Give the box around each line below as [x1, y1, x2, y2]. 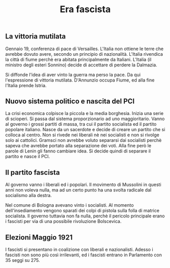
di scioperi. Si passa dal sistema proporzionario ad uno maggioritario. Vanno [5, 116, 165, 122]
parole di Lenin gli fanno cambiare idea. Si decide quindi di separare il [5, 148, 151, 154]
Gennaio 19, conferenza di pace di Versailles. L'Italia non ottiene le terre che [5, 46, 164, 52]
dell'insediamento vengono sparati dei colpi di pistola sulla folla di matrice [5, 208, 160, 214]
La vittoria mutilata [5, 32, 66, 41]
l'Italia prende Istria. [5, 82, 47, 88]
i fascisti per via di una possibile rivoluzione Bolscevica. [5, 218, 122, 224]
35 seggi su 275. [5, 257, 40, 263]
